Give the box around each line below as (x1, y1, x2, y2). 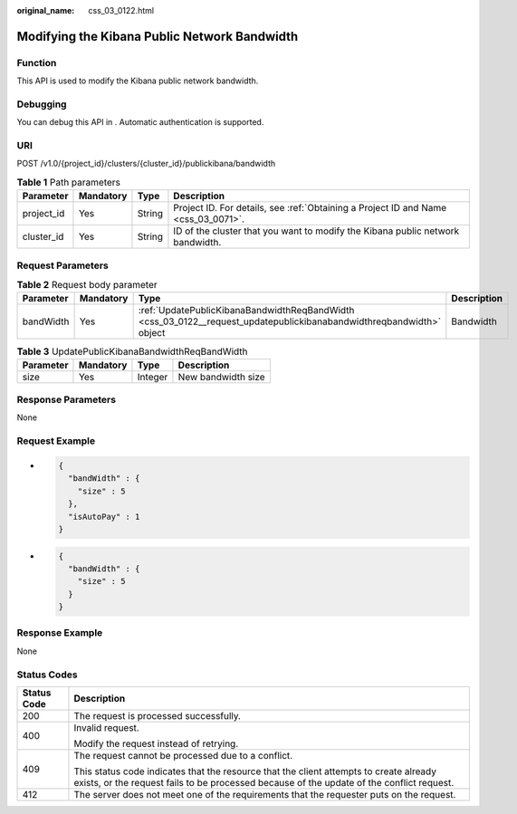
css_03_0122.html (88, 5, 154, 15)
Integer (137, 370, 168, 383)
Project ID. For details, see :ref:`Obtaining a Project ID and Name (173, 202, 447, 215)
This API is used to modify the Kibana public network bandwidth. (16, 75, 259, 86)
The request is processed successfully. (73, 709, 242, 722)
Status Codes (16, 668, 78, 681)
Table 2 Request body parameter (16, 279, 158, 292)
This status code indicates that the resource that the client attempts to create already (73, 765, 436, 778)
